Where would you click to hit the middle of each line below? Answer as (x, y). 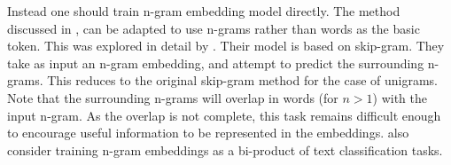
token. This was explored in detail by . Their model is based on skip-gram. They (226, 46)
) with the (400, 97)
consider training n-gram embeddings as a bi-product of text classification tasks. (225, 149)
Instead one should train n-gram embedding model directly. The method (204, 11)
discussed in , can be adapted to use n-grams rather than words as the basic (214, 28)
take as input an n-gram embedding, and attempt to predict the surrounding (216, 63)
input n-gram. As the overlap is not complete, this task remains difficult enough (224, 115)
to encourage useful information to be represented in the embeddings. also (208, 133)
